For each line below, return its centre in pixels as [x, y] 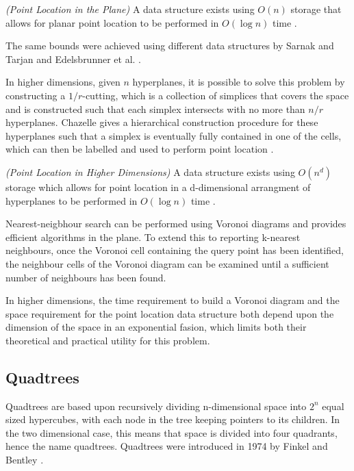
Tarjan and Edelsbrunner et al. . [74, 59]
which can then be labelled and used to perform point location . [140, 149]
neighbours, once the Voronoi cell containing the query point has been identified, [175, 250]
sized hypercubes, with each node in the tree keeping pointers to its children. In [173, 419]
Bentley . [25, 460]
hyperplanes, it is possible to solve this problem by [239, 82]
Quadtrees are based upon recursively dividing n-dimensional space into [156, 406]
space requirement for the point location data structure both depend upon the [170, 313]
